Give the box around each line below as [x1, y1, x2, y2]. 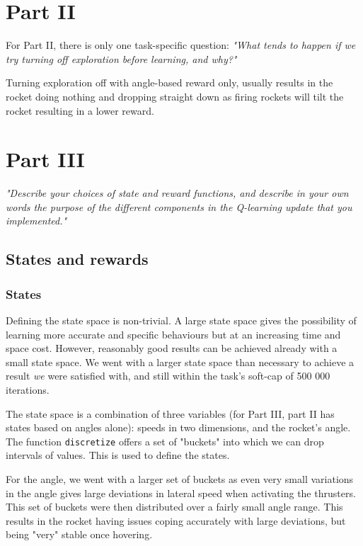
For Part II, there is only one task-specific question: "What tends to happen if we [6, 38, 356, 52]
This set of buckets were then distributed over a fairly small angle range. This [6, 499, 343, 514]
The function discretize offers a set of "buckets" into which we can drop [6, 433, 324, 448]
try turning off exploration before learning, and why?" [6, 51, 237, 66]
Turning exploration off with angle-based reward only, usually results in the [6, 75, 333, 90]
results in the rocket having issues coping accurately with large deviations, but [6, 513, 346, 528]
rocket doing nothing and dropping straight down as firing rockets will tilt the [6, 89, 344, 103]
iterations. [6, 382, 50, 397]
